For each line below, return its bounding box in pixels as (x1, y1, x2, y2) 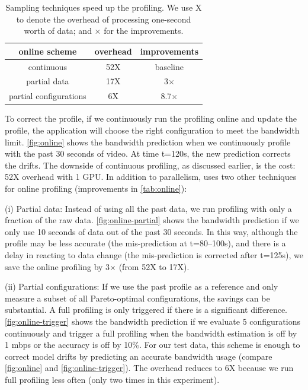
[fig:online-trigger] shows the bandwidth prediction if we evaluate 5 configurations (5, 315, 301, 327)
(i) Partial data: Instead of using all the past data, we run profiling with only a (5, 202, 292, 214)
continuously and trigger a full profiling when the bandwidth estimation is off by (5, 326, 297, 339)
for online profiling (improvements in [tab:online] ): (5, 182, 187, 194)
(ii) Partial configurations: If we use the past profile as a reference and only (5, 280, 278, 293)
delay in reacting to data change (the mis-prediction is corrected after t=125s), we (5, 248, 303, 261)
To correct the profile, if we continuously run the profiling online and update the (5, 112, 297, 125)
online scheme (18, 45, 77, 57)
